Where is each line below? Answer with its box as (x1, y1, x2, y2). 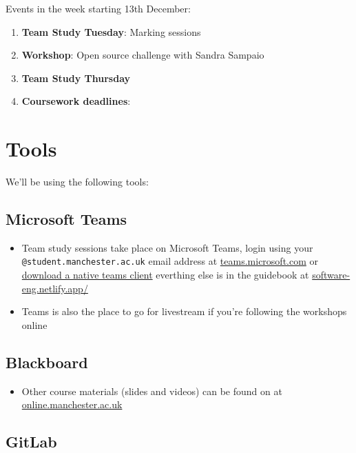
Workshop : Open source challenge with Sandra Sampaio (21, 48, 264, 62)
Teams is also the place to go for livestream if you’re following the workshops (21, 304, 347, 319)
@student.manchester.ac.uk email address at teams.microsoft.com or (21, 254, 319, 268)
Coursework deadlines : (21, 94, 131, 108)
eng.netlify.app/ (21, 281, 88, 295)
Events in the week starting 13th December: (6, 1, 191, 15)
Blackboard (6, 351, 88, 372)
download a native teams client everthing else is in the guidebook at (21, 268, 309, 282)
